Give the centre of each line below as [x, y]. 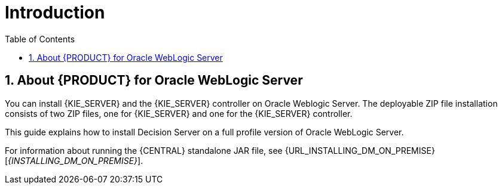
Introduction [55, 13]
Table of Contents [40, 39]
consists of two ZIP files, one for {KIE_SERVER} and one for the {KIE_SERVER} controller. [179, 113]
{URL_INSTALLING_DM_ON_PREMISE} [360, 150]
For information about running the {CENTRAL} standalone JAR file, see [144, 150]
